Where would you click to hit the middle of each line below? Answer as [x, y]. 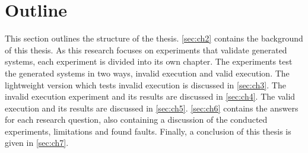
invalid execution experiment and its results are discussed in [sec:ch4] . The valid [150, 96]
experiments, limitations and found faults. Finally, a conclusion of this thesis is [148, 131]
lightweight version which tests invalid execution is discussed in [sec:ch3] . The [145, 85]
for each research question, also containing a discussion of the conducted [136, 119]
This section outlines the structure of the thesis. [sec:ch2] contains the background [154, 38]
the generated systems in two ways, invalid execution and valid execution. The [147, 73]
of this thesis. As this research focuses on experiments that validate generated [146, 50]
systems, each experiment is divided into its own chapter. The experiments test [149, 61]
